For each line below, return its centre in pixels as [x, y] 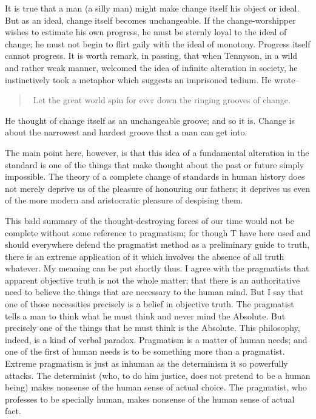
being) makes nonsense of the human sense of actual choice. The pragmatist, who [156, 387]
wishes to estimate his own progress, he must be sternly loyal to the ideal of [146, 32]
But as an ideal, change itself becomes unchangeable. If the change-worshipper [150, 20]
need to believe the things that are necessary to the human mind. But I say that [154, 292]
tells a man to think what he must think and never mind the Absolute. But [145, 315]
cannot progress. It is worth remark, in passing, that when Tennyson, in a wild [151, 56]
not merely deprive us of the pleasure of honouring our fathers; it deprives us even [158, 188]
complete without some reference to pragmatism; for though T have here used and [158, 232]
